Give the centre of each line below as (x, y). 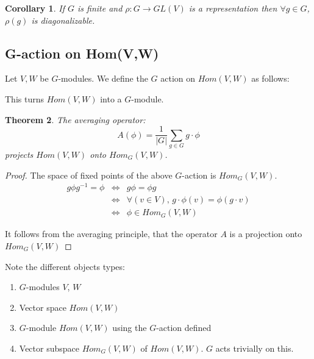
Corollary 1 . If (35, 8)
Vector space (43, 307)
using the (130, 328)
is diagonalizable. (63, 20)
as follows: (270, 78)
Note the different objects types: (65, 266)
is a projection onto (266, 234)
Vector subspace (49, 348)
